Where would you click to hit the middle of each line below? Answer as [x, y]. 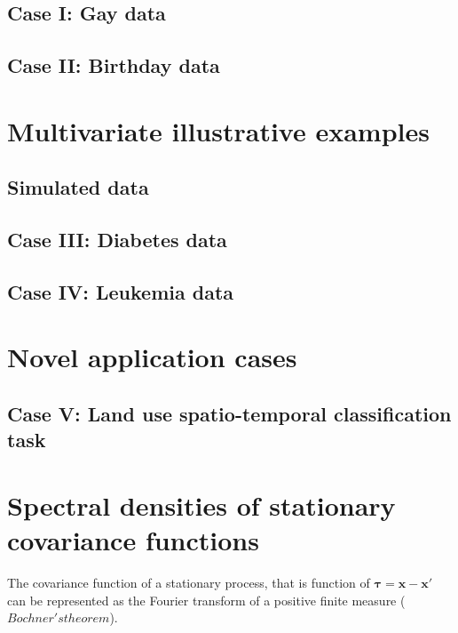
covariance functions [133, 540]
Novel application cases [152, 357]
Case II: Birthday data [114, 65]
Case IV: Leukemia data [121, 291]
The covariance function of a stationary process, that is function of [189, 583]
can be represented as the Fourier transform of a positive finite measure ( [206, 600]
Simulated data [78, 187]
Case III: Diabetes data [117, 240]
